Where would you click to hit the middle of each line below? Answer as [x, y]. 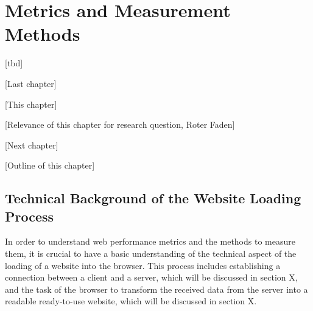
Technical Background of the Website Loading [153, 198]
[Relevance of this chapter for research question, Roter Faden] [120, 124]
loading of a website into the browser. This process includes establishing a [143, 265]
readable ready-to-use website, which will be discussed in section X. [131, 301]
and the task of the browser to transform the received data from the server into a [156, 289]
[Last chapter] [31, 83]
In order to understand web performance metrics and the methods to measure [150, 241]
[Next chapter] [32, 145]
